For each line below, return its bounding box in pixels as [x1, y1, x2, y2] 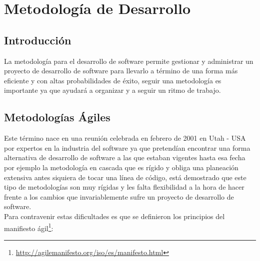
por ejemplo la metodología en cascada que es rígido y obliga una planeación [4, 162, 238, 172]
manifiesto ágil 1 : [4, 221, 53, 233]
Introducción [4, 32, 71, 47]
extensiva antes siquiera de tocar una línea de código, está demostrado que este [4, 172, 246, 182]
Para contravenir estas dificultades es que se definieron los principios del [4, 211, 225, 221]
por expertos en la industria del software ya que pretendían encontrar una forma [4, 142, 250, 153]
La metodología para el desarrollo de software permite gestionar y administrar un [4, 55, 253, 66]
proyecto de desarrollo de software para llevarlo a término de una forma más [4, 65, 238, 76]
